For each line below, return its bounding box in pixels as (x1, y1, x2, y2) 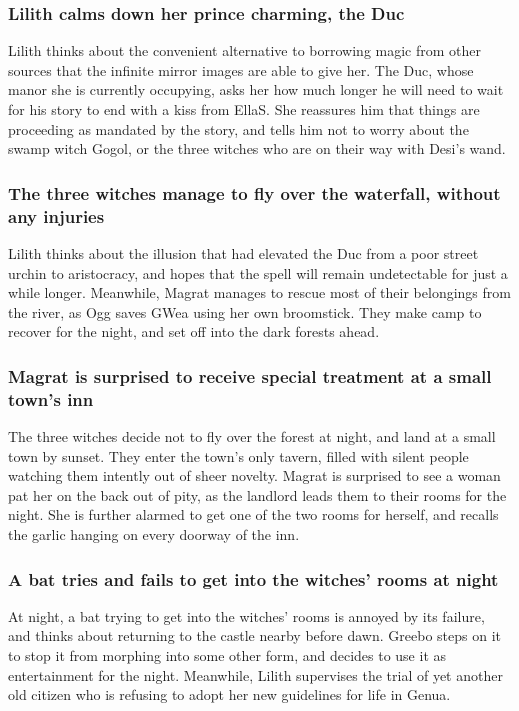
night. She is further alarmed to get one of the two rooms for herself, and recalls (8, 504, 499, 525)
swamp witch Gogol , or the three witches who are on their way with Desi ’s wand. (8, 138, 506, 159)
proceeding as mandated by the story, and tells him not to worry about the (8, 118, 469, 139)
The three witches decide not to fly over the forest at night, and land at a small (8, 426, 496, 447)
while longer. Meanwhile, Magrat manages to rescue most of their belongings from (8, 282, 511, 303)
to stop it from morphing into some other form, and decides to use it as (8, 645, 447, 665)
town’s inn (8, 386, 94, 411)
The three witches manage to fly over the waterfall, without (8, 180, 501, 205)
